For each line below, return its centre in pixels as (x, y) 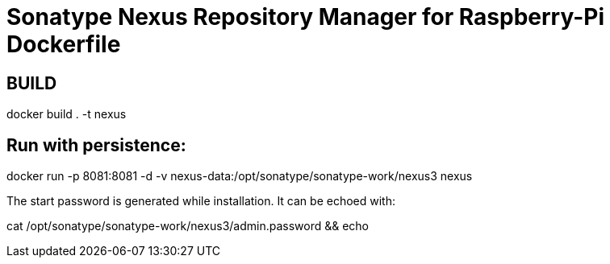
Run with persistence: (96, 145)
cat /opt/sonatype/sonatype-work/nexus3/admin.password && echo (188, 226)
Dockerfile (64, 44)
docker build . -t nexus (67, 114)
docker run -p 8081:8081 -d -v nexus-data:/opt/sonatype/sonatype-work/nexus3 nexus (240, 176)
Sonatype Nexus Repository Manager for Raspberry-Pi (306, 17)
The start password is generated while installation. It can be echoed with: (201, 201)
